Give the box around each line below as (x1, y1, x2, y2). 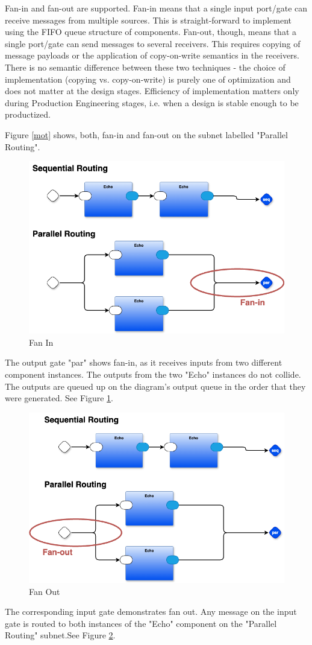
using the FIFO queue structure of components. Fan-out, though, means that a (5, 25, 296, 38)
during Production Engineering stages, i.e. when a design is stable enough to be (5, 96, 299, 109)
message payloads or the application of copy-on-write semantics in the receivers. (5, 49, 300, 62)
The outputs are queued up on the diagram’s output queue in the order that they (5, 380, 306, 392)
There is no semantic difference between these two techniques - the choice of (5, 60, 285, 73)
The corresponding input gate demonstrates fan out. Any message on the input (5, 605, 297, 618)
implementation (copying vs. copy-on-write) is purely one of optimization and (5, 72, 291, 85)
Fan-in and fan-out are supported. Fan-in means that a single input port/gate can (5, 2, 308, 14)
